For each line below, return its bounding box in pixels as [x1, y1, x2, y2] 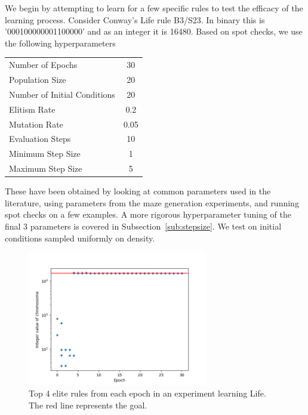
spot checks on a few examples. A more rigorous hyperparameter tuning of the [5, 208, 292, 221]
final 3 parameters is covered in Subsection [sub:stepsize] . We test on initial [5, 219, 282, 232]
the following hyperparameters [5, 36, 116, 49]
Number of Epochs [9, 58, 78, 71]
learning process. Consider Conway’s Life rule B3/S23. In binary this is [5, 13, 265, 26]
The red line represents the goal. [29, 398, 147, 411]
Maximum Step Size [9, 162, 82, 175]
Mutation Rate [9, 117, 63, 130]
